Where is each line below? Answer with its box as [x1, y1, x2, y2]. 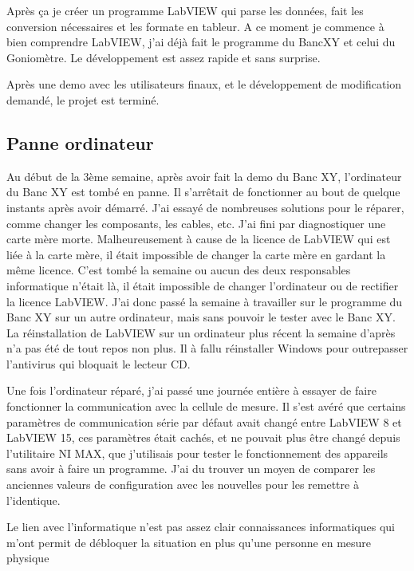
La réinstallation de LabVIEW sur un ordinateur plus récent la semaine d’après [6, 324, 396, 341]
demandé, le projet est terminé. [6, 91, 160, 108]
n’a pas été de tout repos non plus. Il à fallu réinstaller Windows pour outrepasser [6, 340, 408, 356]
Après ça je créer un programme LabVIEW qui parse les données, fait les [6, 2, 364, 18]
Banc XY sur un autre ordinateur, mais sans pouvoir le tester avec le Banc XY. [6, 309, 396, 325]
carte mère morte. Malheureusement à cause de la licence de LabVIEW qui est [6, 230, 391, 247]
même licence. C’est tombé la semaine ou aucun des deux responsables [6, 262, 351, 278]
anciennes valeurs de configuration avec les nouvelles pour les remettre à [6, 476, 359, 493]
